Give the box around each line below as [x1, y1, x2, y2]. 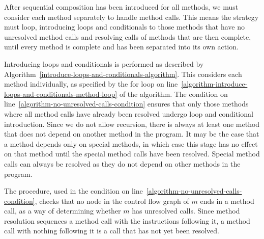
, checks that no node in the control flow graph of [35, 195, 189, 206]
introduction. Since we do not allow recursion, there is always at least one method [4, 118, 260, 129]
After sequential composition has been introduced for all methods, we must [4, 2, 239, 12]
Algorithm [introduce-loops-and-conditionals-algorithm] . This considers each [4, 68, 242, 79]
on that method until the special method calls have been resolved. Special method [4, 148, 260, 159]
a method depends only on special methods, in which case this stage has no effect [4, 138, 258, 149]
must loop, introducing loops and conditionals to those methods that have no [4, 21, 245, 32]
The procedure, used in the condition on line [4, 185, 143, 196]
